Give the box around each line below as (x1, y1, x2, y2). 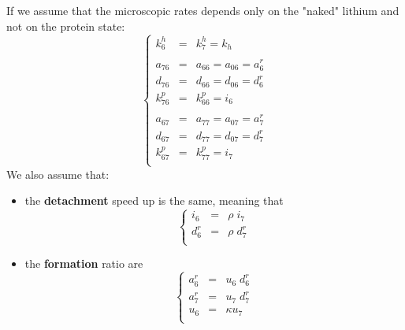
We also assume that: (6, 165, 110, 182)
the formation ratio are (24, 255, 143, 271)
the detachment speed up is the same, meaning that (24, 192, 284, 209)
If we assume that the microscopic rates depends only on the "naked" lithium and (6, 2, 399, 18)
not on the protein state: (6, 17, 125, 34)
